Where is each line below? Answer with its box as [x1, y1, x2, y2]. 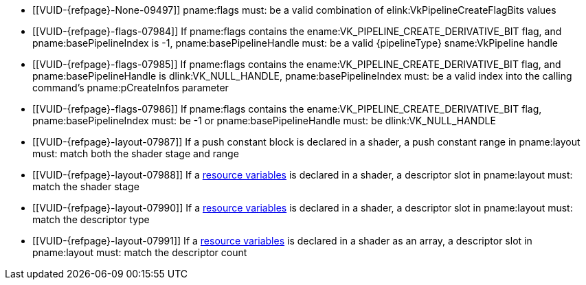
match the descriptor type [32, 214, 150, 225]
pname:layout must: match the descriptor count [32, 247, 247, 258]
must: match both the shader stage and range [32, 148, 239, 159]
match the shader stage [32, 181, 139, 192]
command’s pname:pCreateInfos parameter [32, 82, 229, 93]
